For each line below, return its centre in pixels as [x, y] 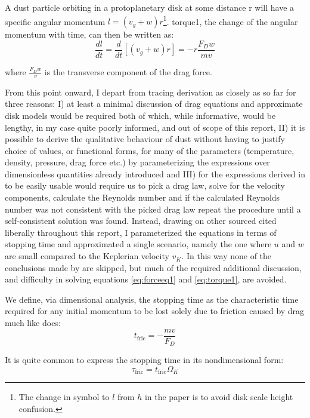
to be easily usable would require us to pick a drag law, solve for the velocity [145, 185]
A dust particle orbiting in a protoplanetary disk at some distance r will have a [150, 7]
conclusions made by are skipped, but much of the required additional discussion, [153, 267]
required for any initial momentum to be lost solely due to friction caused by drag [155, 311]
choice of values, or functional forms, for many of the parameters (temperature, [150, 150]
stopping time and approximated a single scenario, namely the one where [138, 244]
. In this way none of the [227, 256]
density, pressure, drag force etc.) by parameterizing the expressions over [137, 162]
